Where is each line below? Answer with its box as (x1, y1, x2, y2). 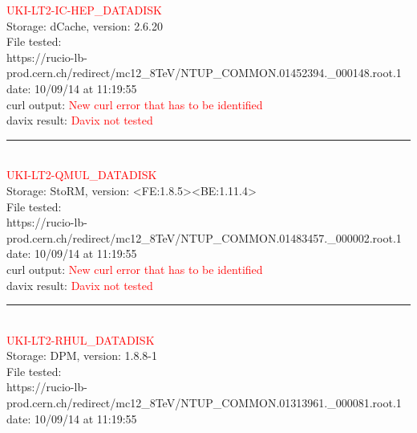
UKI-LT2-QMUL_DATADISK (6, 166, 157, 183)
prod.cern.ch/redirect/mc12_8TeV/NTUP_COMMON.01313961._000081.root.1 (6, 394, 402, 411)
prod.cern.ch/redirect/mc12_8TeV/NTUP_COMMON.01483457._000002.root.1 (6, 229, 402, 246)
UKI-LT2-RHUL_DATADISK (6, 331, 155, 348)
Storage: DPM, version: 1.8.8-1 (6, 347, 158, 364)
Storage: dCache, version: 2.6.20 (6, 17, 163, 34)
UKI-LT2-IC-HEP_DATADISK (6, 2, 162, 18)
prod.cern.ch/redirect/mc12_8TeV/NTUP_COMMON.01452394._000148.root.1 (6, 64, 402, 81)
